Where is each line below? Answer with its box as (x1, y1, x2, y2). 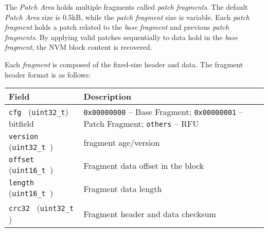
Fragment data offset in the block (83, 160, 204, 172)
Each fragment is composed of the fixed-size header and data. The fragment (5, 59, 243, 69)
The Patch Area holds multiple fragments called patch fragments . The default (5, 2, 248, 12)
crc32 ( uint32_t (9, 202, 74, 214)
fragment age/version (83, 137, 160, 149)
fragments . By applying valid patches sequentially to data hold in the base (5, 31, 238, 42)
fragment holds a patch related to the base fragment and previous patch (5, 22, 229, 32)
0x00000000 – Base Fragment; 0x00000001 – (83, 106, 243, 118)
